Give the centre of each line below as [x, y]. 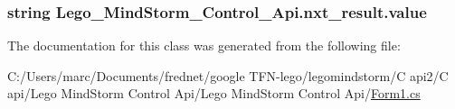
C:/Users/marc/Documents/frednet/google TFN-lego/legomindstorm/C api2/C [228, 75]
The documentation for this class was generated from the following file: [204, 45]
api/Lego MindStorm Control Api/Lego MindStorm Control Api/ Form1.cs [214, 93]
